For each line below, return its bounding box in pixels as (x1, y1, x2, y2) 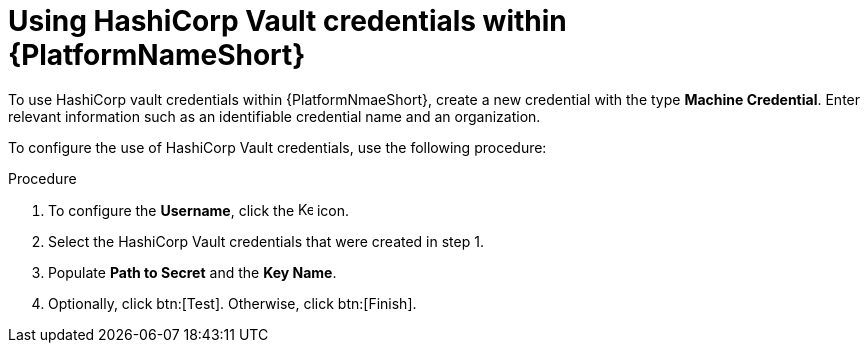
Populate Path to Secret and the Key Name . (48, 263, 337, 281)
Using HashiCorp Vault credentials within (8, 4, 567, 38)
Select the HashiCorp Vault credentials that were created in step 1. (48, 232, 484, 250)
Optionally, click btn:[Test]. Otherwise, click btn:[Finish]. (48, 294, 417, 312)
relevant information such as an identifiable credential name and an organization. (8, 107, 541, 125)
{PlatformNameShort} (8, 38, 306, 72)
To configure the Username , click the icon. (48, 201, 350, 219)
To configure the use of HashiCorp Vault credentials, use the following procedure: (8, 138, 547, 156)
